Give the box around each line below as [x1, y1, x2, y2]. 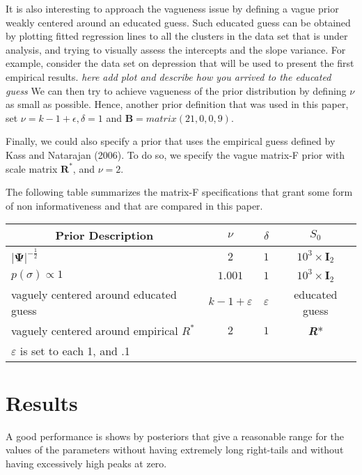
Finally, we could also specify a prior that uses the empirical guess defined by [6, 134, 336, 148]
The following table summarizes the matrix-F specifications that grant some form [6, 185, 353, 199]
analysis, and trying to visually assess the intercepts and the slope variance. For [6, 42, 346, 56]
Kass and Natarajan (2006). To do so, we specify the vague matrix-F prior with [6, 147, 345, 162]
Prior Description [55, 227, 154, 244]
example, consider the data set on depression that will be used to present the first [6, 56, 354, 70]
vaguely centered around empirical [11, 322, 178, 338]
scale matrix [6, 161, 58, 176]
